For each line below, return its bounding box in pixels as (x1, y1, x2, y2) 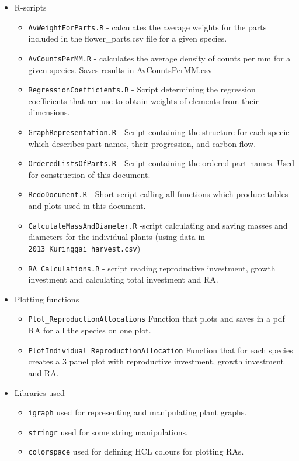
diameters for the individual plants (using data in (28, 230, 206, 243)
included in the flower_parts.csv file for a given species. (28, 32, 227, 44)
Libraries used (14, 386, 65, 398)
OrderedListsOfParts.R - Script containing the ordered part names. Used (28, 157, 295, 169)
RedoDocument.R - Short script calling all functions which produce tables (28, 188, 288, 200)
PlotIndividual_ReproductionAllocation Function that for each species (28, 343, 293, 356)
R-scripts (14, 1, 47, 13)
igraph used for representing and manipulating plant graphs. (28, 406, 247, 418)
